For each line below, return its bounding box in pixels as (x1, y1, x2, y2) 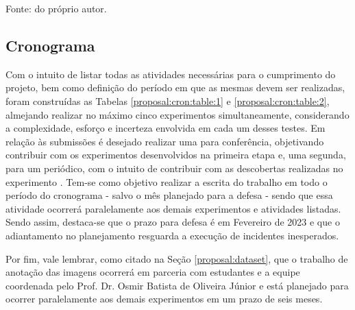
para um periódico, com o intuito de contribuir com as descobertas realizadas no (5, 160, 343, 175)
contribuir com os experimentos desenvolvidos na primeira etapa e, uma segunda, (5, 147, 346, 162)
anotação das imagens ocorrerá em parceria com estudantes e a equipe (5, 265, 300, 279)
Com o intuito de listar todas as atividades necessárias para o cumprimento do (5, 67, 336, 81)
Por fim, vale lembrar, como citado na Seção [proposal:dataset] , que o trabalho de (5, 251, 348, 265)
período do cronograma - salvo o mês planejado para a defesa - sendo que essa (5, 188, 333, 202)
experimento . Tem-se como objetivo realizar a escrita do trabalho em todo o (5, 174, 328, 189)
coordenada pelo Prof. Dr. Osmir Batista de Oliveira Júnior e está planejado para (5, 278, 349, 292)
